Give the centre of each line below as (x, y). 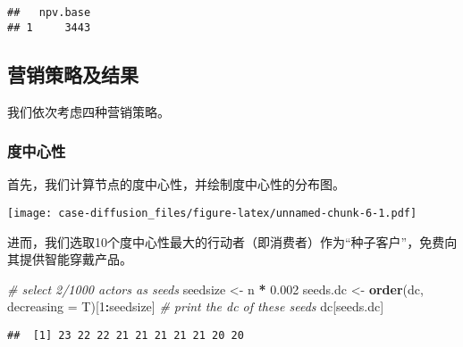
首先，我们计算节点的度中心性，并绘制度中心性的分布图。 (176, 184)
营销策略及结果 (73, 74)
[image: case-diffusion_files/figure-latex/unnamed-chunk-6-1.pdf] (212, 213)
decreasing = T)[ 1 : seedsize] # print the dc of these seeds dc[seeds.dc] (196, 306)
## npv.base (49, 12)
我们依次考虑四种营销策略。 (88, 111)
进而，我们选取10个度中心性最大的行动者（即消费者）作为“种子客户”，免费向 (232, 241)
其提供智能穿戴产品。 (70, 259)
